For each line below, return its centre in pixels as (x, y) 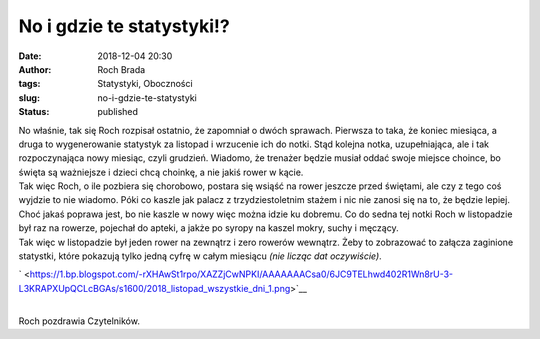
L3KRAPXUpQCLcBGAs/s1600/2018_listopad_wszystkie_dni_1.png (154, 288)
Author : (35, 69)
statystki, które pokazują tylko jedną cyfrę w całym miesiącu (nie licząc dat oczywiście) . (200, 256)
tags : (29, 84)
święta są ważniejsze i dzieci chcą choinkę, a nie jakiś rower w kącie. (161, 172)
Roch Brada (121, 69)
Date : (30, 56)
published (118, 112)
